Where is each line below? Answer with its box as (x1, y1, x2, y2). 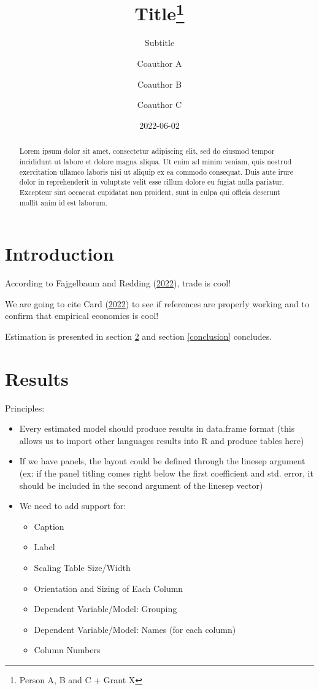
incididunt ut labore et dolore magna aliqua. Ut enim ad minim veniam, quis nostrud (19, 156, 291, 166)
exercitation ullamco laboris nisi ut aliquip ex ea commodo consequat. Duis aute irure (19, 166, 293, 177)
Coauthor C (137, 98, 182, 111)
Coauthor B (137, 77, 182, 90)
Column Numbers (34, 643, 101, 656)
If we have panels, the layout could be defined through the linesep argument (19, 454, 306, 467)
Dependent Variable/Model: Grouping (34, 602, 177, 615)
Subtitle (144, 36, 175, 49)
